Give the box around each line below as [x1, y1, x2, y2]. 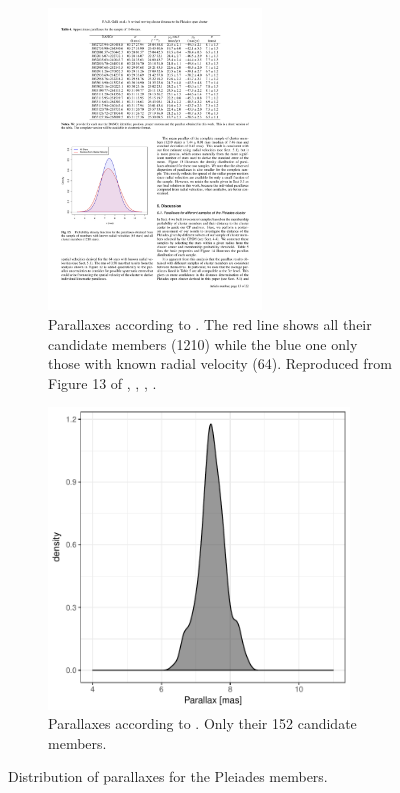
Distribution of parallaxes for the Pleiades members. [8, 766, 328, 787]
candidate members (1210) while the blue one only [48, 333, 358, 354]
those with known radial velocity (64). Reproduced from [48, 353, 392, 374]
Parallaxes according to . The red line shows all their [48, 313, 372, 334]
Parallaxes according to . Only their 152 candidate [48, 713, 357, 734]
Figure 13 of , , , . [48, 372, 157, 393]
